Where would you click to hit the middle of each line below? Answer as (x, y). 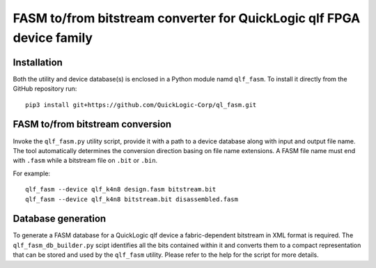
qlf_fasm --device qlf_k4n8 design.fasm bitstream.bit (121, 189)
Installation (38, 62)
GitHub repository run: (45, 89)
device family (53, 38)
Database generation (60, 219)
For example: (32, 173)
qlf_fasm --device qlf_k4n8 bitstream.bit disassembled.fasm (132, 199)
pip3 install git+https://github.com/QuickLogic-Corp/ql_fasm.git (141, 105)
